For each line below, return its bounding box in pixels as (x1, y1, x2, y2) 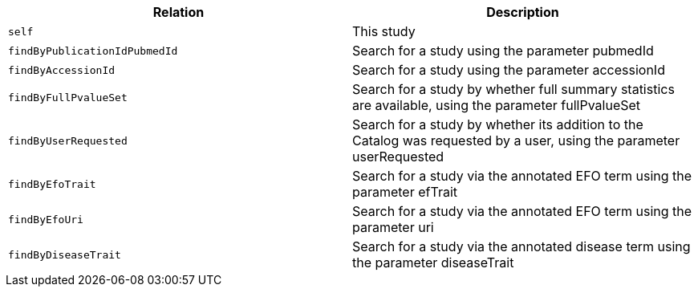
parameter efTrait (352, 184, 458, 200)
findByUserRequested (8, 134, 128, 147)
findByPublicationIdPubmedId (8, 44, 178, 57)
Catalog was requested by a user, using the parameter (352, 132, 680, 149)
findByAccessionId (8, 63, 116, 76)
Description (486, 4, 559, 20)
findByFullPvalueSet (8, 91, 128, 104)
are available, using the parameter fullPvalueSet (352, 97, 641, 113)
